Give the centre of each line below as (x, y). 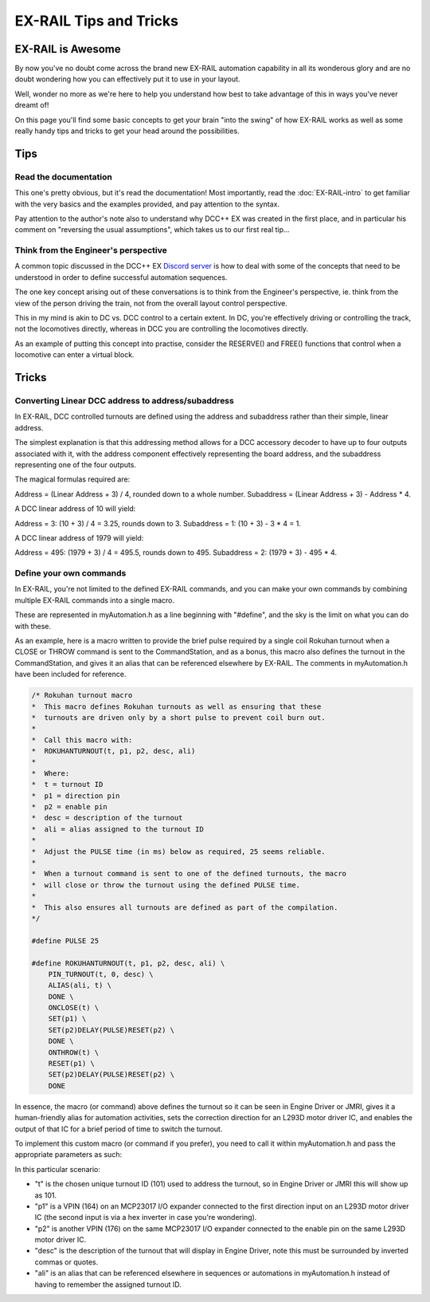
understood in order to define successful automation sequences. (121, 277)
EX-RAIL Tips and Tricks (97, 21)
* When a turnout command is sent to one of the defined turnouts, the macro (189, 874)
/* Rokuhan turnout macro (82, 695)
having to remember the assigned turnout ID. (108, 1284)
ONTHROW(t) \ (74, 1052)
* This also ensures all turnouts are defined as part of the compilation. (185, 907)
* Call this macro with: (82, 740)
